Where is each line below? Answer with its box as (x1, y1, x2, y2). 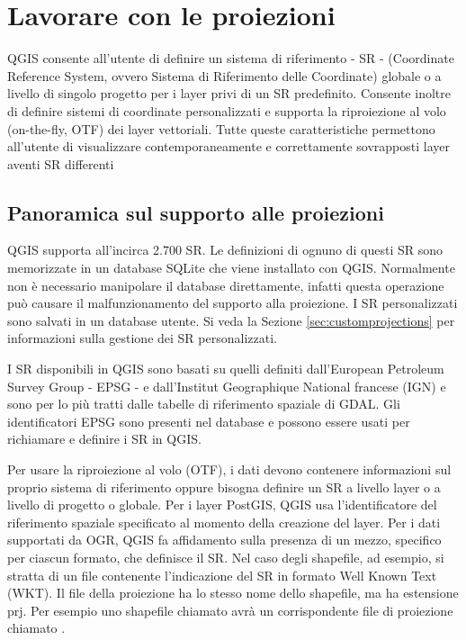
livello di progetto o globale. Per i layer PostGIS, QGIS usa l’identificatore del (7, 495, 437, 514)
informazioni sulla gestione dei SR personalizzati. (7, 329, 277, 347)
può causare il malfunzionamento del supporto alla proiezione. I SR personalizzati (7, 293, 458, 312)
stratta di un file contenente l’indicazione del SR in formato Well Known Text (7, 565, 437, 584)
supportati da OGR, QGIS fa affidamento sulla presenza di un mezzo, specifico (7, 530, 442, 549)
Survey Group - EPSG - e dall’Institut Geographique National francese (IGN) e (7, 376, 446, 395)
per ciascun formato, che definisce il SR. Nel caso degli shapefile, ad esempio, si (7, 547, 444, 566)
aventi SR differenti (7, 154, 114, 173)
